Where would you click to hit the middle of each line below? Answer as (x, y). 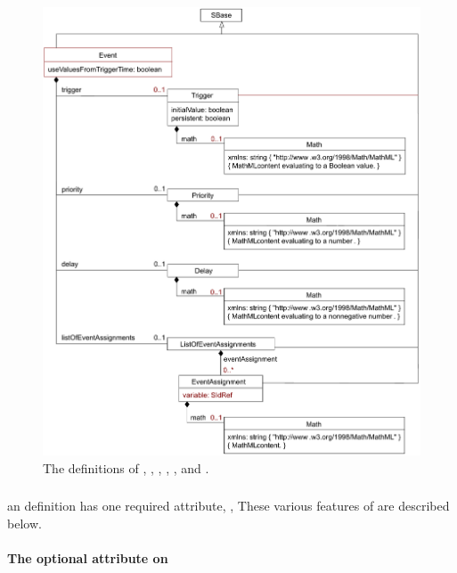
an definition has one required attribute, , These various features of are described (228, 506)
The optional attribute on (88, 557)
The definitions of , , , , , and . (126, 467)
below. (24, 523)
